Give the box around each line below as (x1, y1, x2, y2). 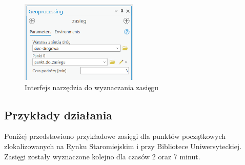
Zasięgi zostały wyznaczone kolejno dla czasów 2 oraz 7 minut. (4, 151, 200, 161)
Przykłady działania (4, 107, 113, 122)
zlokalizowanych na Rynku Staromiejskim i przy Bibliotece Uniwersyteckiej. (4, 141, 242, 152)
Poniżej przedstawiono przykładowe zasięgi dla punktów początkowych (4, 131, 226, 141)
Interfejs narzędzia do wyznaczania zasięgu (25, 81, 159, 92)
